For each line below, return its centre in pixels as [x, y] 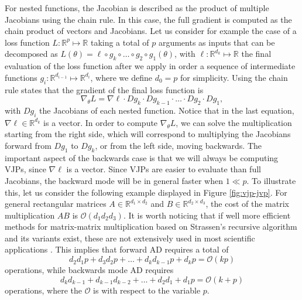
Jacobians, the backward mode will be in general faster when [114, 180]
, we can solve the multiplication [234, 122]
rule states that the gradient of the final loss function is [104, 89]
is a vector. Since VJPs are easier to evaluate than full [164, 169]
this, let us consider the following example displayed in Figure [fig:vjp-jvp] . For [146, 192]
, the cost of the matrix [247, 204]
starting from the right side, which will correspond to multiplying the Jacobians [148, 134]
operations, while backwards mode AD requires [89, 270]
